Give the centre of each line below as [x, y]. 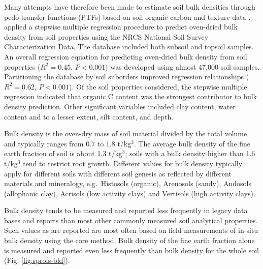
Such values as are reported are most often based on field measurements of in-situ [131, 230]
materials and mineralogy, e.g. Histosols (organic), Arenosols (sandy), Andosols [128, 183]
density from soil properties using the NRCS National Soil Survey [106, 36]
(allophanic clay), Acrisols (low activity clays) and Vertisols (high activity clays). [130, 193]
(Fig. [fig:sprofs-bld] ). [37, 260]
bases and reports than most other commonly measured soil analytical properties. [131, 220]
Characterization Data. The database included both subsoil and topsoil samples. [129, 47]
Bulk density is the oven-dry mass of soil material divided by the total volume [126, 133]
